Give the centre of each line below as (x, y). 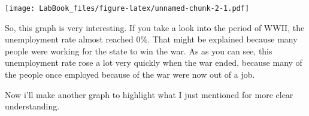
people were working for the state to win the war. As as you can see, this (139, 51)
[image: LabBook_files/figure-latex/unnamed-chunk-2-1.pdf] (127, 8)
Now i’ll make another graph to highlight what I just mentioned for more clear (149, 94)
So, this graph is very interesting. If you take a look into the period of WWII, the (155, 27)
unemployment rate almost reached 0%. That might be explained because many (151, 39)
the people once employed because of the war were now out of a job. (130, 74)
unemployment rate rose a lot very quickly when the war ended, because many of (154, 62)
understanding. (32, 106)
